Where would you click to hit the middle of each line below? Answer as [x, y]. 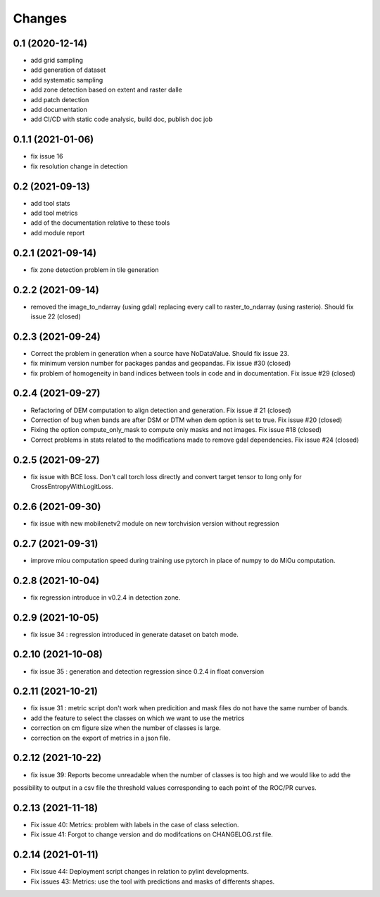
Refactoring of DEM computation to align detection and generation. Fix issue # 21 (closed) [161, 410]
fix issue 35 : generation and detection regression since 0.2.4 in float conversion [147, 671]
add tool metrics [54, 213]
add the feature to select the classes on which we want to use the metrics [138, 718]
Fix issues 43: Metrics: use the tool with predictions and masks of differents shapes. [153, 881]
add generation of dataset [68, 70]
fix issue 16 [47, 156]
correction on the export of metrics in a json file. [101, 738]
